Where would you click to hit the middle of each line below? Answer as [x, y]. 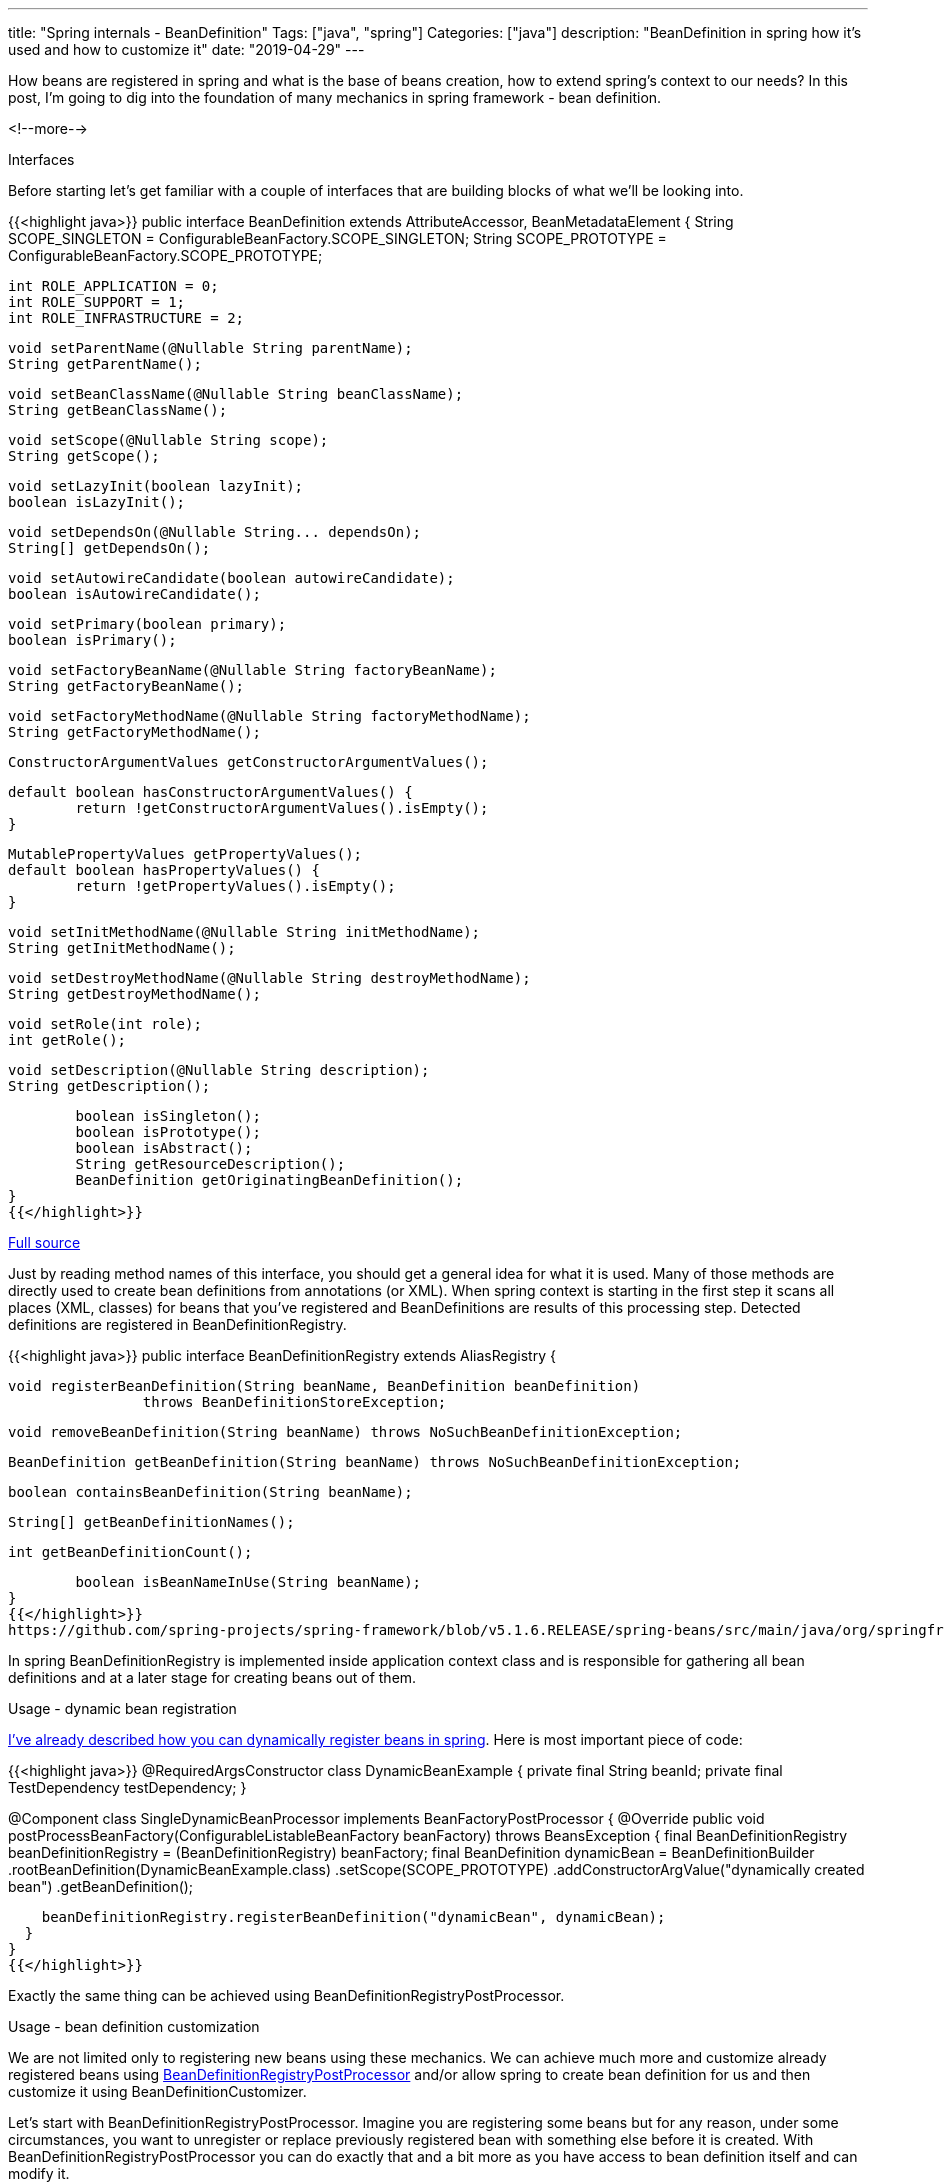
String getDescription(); [109, 1086]
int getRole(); [67, 1040]
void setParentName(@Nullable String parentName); [210, 348]
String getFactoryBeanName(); [126, 686]
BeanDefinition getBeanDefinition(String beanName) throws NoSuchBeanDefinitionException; [375, 1462]
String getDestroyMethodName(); [134, 994]
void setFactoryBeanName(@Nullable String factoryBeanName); [252, 670]
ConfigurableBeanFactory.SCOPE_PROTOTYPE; [165, 255]
